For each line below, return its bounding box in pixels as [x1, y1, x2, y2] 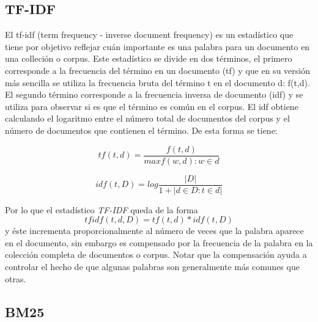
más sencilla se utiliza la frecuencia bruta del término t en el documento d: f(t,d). [5, 76, 310, 89]
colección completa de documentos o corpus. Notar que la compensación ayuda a [5, 248, 307, 261]
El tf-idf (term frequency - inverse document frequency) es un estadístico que [5, 28, 294, 41]
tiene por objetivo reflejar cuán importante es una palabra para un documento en [5, 40, 310, 53]
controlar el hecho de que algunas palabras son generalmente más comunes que [5, 260, 300, 273]
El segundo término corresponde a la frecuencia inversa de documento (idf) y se [5, 88, 303, 101]
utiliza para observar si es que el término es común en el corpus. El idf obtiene [5, 100, 298, 112]
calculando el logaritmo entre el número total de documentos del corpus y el [5, 112, 290, 125]
